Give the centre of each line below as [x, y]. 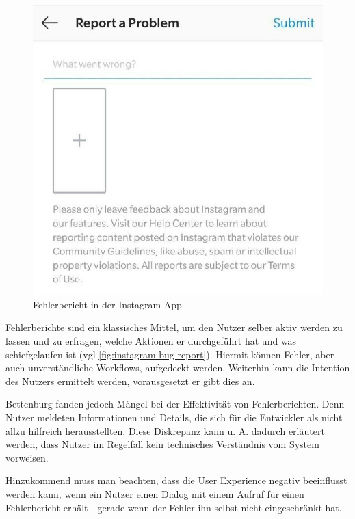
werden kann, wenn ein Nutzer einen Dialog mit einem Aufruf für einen [155, 494]
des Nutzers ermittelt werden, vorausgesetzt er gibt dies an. [130, 381]
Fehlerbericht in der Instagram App [107, 304]
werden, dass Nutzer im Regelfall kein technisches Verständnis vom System [162, 444]
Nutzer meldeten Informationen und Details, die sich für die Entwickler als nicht [174, 417]
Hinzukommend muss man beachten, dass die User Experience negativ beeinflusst [176, 480]
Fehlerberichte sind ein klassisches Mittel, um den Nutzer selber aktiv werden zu [174, 327]
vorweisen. [27, 457]
